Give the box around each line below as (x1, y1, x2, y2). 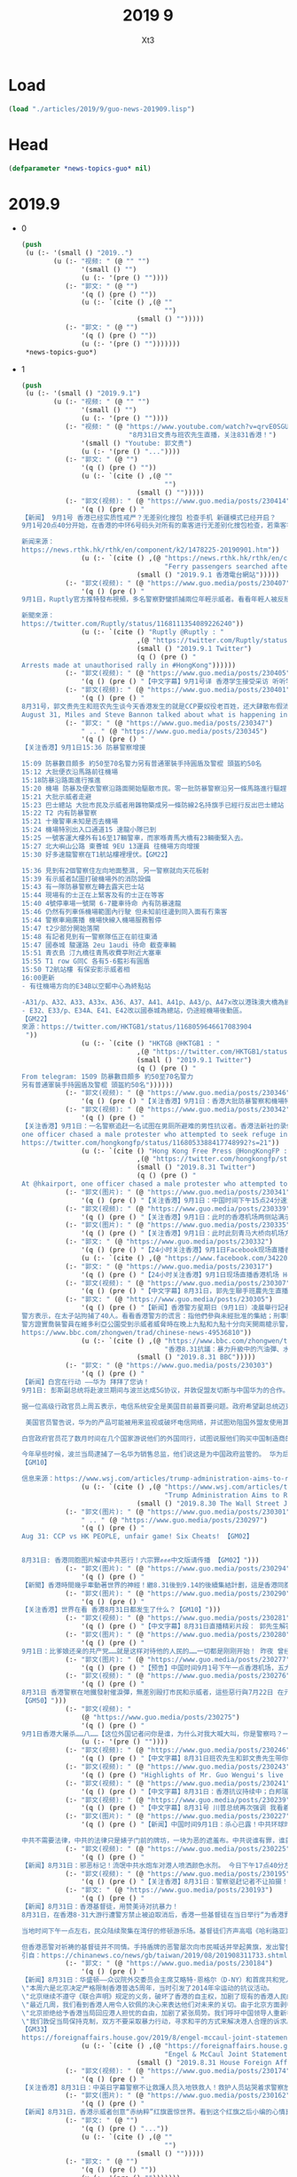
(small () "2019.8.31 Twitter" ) (136, 1163, 256, 1172)
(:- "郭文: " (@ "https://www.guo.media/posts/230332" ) (65, 1237, 274, 1246)
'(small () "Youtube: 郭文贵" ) (81, 439, 192, 448)
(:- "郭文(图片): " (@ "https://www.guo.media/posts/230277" (65, 1655, 291, 1664)
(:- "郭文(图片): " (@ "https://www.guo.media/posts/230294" (65, 1564, 291, 1573)
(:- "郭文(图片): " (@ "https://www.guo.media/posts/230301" (65, 1507, 291, 1516)
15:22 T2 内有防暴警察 (20, 809, 98, 818)
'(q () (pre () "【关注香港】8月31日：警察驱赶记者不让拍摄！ (81, 1878, 289, 1887)
